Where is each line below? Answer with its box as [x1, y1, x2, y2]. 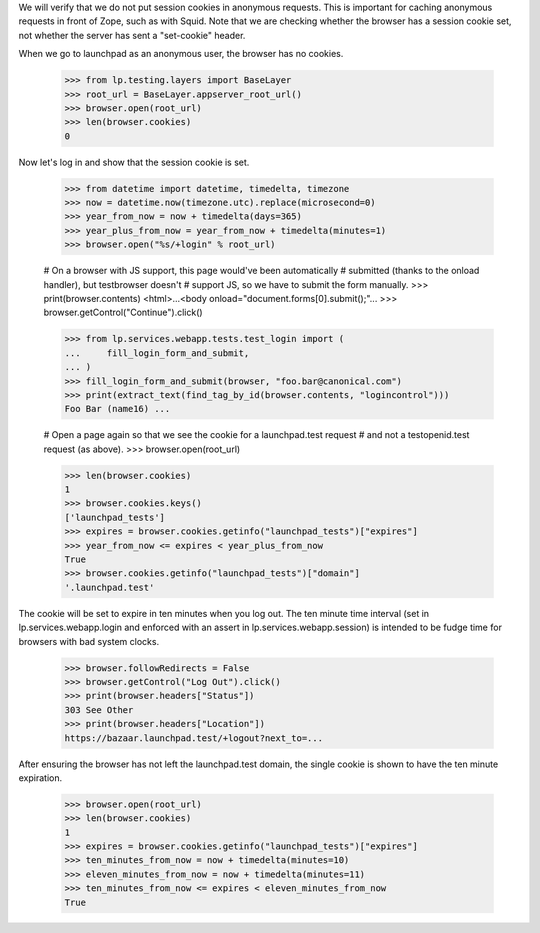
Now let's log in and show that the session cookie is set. [18, 156, 250, 168]
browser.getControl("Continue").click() [43, 306, 204, 319]
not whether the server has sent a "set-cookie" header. [18, 29, 246, 41]
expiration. [18, 771, 63, 784]
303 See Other [64, 704, 134, 715]
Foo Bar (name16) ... [64, 403, 171, 415]
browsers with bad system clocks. [18, 635, 160, 647]
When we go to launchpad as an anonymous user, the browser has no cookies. [18, 48, 344, 60]
